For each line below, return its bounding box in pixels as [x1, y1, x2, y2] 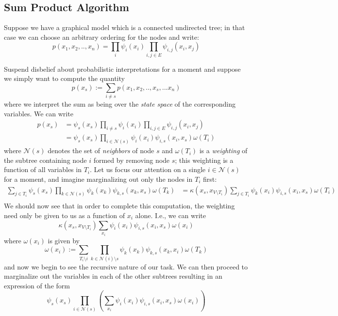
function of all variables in [4, 164, 82, 174]
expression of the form [4, 280, 70, 290]
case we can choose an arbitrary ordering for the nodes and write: [4, 32, 199, 42]
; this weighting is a [175, 155, 234, 165]
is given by [48, 235, 80, 245]
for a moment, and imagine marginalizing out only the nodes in [4, 174, 193, 184]
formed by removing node [93, 155, 170, 165]
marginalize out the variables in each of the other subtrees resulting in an [4, 271, 222, 281]
